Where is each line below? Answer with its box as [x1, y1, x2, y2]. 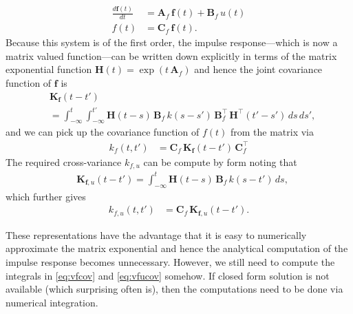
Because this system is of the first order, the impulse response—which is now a [6, 35, 338, 50]
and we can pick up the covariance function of [6, 125, 200, 139]
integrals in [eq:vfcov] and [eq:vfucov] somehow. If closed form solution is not [6, 268, 330, 282]
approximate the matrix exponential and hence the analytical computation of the [6, 241, 348, 255]
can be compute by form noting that [143, 154, 297, 169]
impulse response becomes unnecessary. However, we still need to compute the [6, 255, 335, 269]
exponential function [6, 62, 92, 76]
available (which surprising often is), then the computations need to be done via [6, 282, 343, 296]
